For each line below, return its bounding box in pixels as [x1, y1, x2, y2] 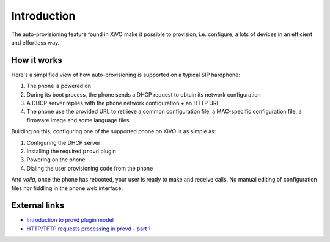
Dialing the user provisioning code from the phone [26, 164, 153, 172]
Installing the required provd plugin [26, 147, 116, 155]
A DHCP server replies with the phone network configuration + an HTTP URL [26, 100, 220, 107]
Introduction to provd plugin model [26, 216, 114, 224]
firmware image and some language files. [26, 116, 131, 123]
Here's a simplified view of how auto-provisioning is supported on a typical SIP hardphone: [11, 71, 241, 78]
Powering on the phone [26, 156, 86, 163]
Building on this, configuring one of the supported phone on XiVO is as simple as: [11, 128, 216, 135]
